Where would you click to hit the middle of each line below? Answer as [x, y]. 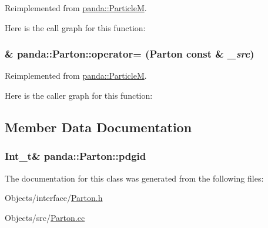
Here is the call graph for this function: [75, 27]
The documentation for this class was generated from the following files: [134, 178]
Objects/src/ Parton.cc [45, 217]
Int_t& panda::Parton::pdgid [76, 156]
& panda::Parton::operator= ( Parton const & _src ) [130, 54]
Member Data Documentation [98, 127]
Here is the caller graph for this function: [79, 95]
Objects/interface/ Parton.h [54, 198]
